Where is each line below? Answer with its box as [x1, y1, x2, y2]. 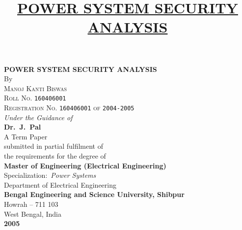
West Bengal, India [4, 208, 61, 219]
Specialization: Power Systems [4, 170, 96, 180]
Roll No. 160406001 [4, 93, 66, 103]
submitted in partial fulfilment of [4, 141, 103, 151]
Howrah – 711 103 [4, 199, 58, 209]
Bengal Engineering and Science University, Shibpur [4, 189, 185, 199]
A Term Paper [4, 131, 48, 141]
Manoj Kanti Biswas [4, 83, 67, 93]
